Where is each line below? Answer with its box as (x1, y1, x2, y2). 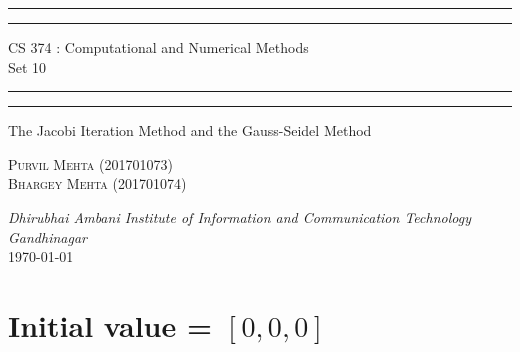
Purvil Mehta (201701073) (8, 153, 173, 174)
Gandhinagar (8, 226, 87, 247)
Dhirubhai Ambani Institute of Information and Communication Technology (8, 206, 471, 227)
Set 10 (8, 56, 47, 77)
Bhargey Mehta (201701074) (8, 173, 187, 194)
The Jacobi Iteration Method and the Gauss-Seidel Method (8, 120, 372, 141)
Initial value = (8, 304, 212, 345)
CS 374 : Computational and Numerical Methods (8, 37, 309, 57)
